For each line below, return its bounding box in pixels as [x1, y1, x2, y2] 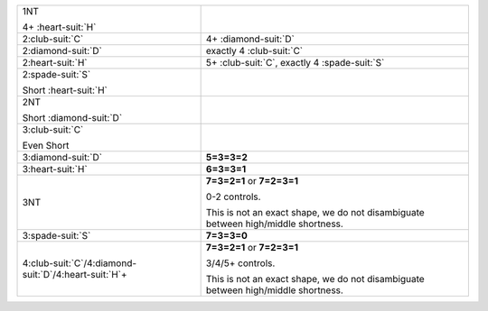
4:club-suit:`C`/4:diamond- [22, 257, 137, 270]
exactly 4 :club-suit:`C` [205, 45, 304, 57]
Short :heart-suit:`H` [22, 84, 108, 96]
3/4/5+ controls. [205, 257, 276, 270]
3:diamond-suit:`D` [22, 151, 103, 163]
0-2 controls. [205, 190, 261, 203]
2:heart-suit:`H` [22, 57, 88, 69]
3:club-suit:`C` [22, 123, 84, 135]
